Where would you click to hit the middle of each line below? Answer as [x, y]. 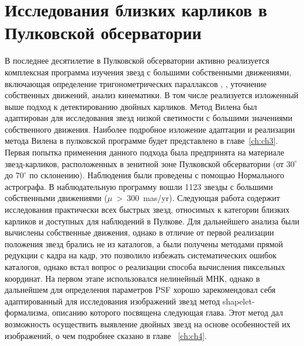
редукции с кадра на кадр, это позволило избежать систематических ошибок [141, 255]
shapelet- [239, 301]
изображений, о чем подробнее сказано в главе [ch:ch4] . [106, 335]
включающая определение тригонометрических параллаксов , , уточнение [136, 83]
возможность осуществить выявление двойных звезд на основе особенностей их [148, 323]
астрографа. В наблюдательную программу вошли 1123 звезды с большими [139, 186]
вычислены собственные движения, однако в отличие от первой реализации [139, 232]
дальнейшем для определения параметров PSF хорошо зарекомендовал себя [140, 290]
